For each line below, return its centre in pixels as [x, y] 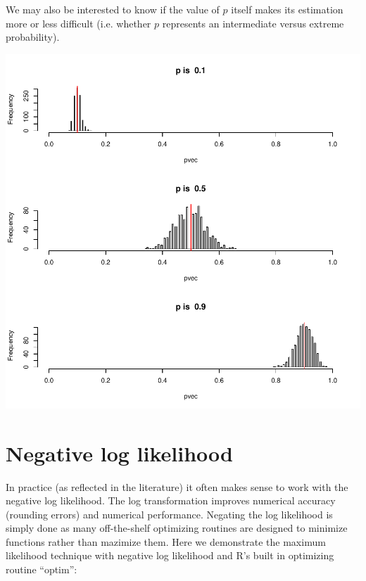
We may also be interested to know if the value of [113, 9]
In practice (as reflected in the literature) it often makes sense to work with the [177, 486]
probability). [33, 37]
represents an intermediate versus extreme [253, 23]
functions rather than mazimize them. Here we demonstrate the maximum [166, 541]
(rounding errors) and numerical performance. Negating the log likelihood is [169, 514]
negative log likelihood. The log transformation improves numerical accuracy [171, 500]
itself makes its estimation [287, 9]
